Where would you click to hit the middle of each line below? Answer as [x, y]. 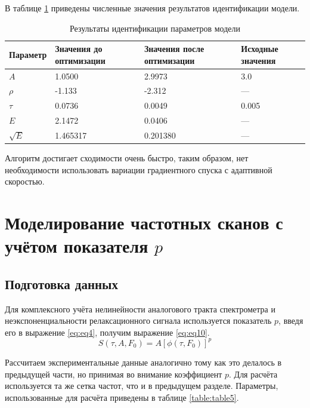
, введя [291, 320]
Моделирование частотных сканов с [144, 223]
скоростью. [25, 181]
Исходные [260, 49]
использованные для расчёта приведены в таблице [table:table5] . [122, 397]
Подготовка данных [61, 283]
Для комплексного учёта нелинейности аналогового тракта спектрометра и [140, 309]
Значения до [79, 49]
